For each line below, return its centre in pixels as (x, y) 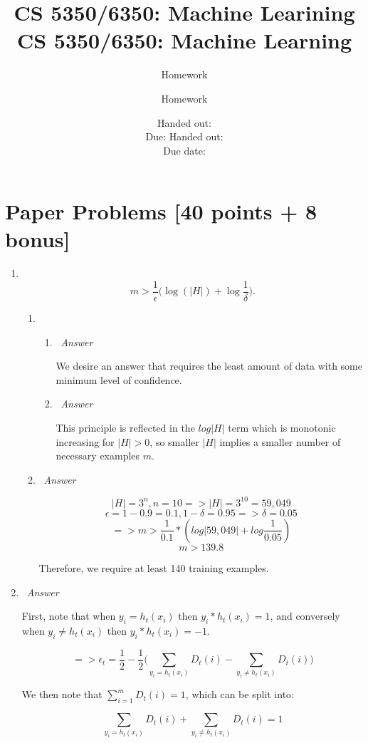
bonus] (38, 239)
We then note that (62, 694)
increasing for (85, 441)
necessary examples (98, 456)
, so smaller (174, 441)
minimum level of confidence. (119, 379)
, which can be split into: (240, 694)
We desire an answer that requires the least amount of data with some (209, 366)
